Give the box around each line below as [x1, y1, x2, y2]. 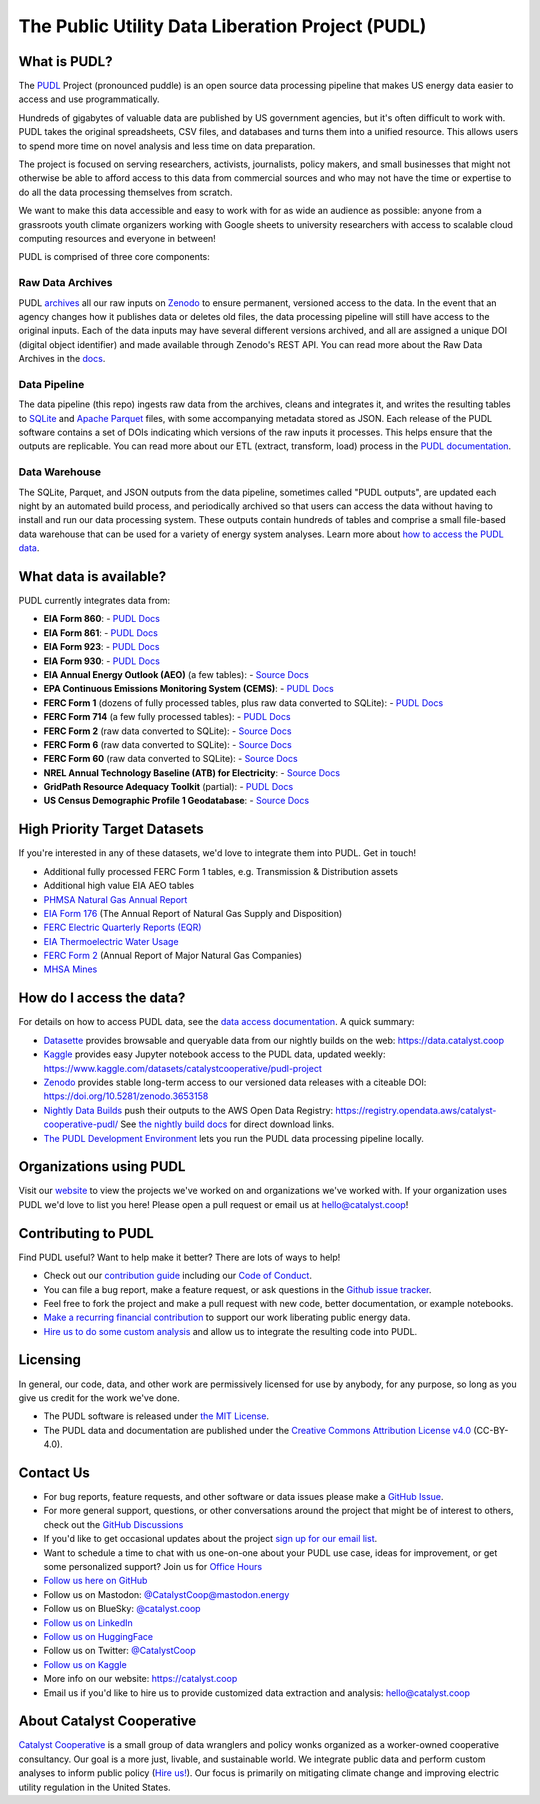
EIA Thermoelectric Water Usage [43, 935, 179, 947]
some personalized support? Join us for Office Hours [43, 1561, 263, 1572]
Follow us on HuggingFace [43, 1630, 154, 1642]
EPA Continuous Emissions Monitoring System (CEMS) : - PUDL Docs [43, 683, 334, 695]
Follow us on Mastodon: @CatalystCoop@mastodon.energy [43, 1588, 290, 1600]
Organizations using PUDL [18, 1158, 186, 1175]
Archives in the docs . [18, 353, 106, 365]
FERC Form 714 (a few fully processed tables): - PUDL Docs [43, 711, 291, 723]
